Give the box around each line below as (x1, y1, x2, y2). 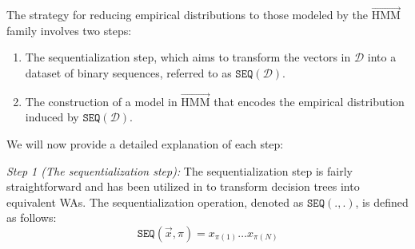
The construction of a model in (25, 93, 178, 109)
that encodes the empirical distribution (213, 93, 405, 109)
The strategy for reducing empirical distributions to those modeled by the (6, 6, 369, 23)
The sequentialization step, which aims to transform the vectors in (25, 49, 351, 65)
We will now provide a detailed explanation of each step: (6, 136, 284, 152)
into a (367, 49, 397, 65)
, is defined (355, 193, 409, 210)
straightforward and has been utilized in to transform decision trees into (6, 178, 360, 195)
